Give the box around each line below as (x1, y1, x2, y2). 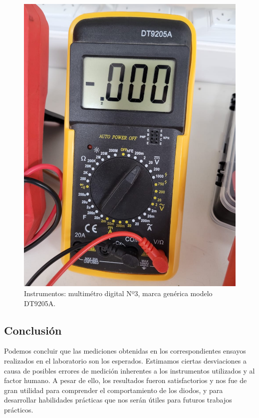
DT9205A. (24, 298, 56, 308)
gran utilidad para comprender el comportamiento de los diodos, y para (4, 385, 223, 395)
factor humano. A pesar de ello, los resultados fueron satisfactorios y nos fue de (4, 375, 247, 386)
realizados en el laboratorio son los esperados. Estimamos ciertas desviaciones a (4, 355, 247, 366)
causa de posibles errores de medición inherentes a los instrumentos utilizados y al (4, 365, 255, 376)
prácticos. (4, 404, 33, 415)
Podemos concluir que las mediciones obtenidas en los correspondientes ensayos (4, 346, 246, 356)
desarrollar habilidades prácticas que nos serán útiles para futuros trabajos (4, 395, 232, 405)
